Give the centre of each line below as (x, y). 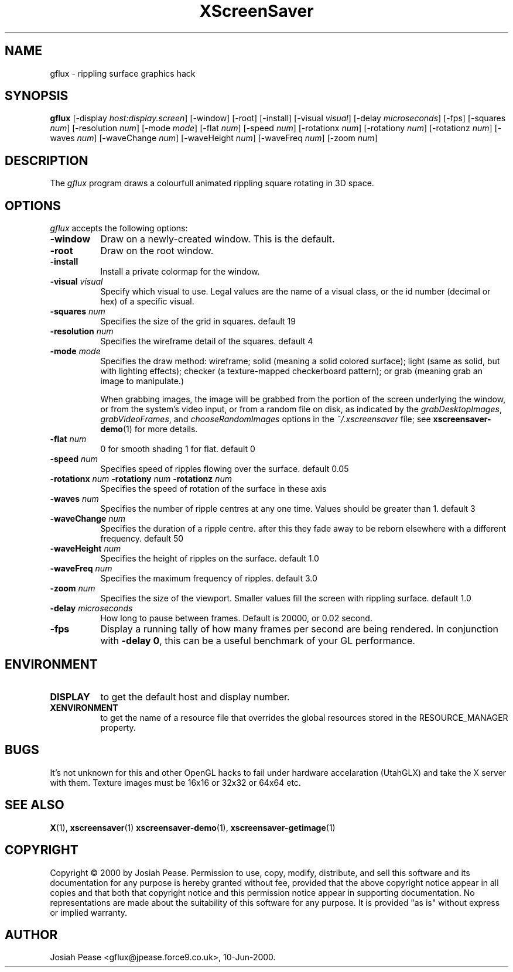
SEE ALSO (35, 805)
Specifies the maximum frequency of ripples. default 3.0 (209, 579)
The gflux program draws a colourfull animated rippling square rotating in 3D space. (212, 183)
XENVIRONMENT (84, 707)
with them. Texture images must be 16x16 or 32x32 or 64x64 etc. (175, 782)
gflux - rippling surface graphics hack (123, 73)
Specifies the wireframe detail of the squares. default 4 (207, 341)
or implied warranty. (89, 912)
